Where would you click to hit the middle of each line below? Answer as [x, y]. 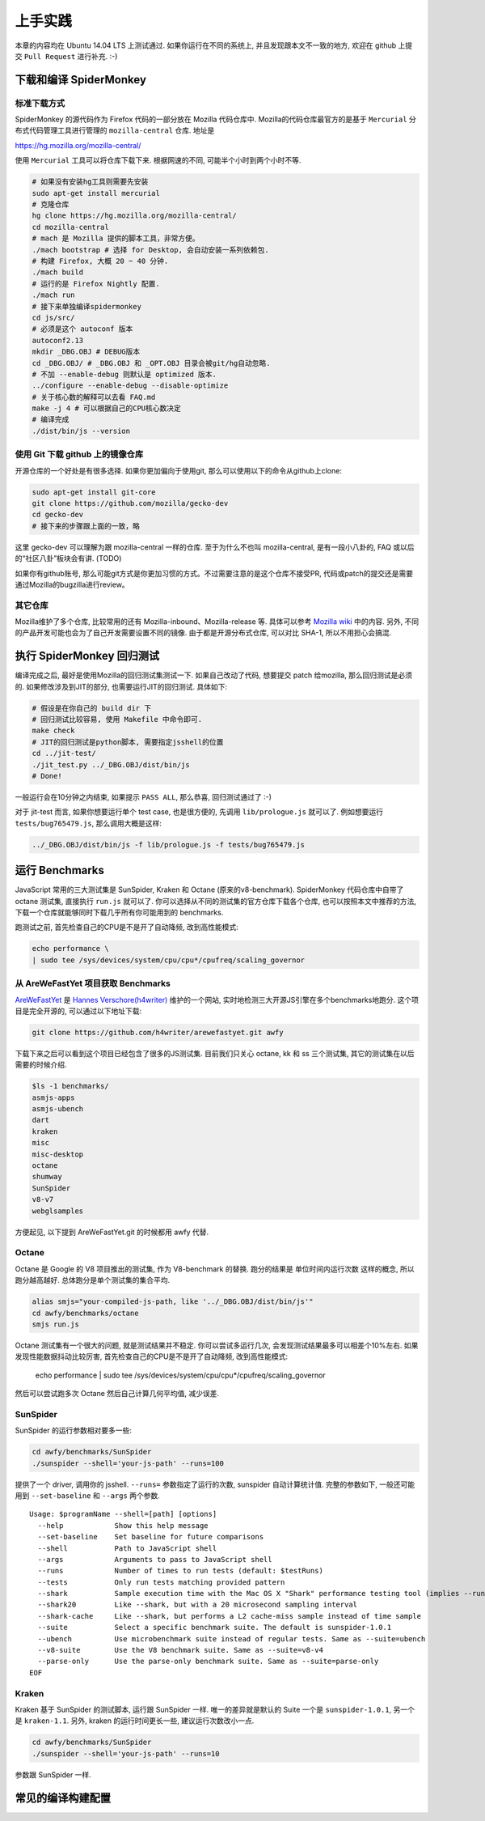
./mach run [53, 295]
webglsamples [58, 1211]
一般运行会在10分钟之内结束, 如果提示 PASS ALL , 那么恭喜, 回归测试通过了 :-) [143, 797]
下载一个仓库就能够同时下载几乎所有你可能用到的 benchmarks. [119, 913]
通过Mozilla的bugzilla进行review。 [72, 584]
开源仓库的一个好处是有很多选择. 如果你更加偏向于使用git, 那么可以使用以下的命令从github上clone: [179, 470]
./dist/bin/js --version [81, 431]
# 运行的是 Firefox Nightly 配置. [96, 284]
